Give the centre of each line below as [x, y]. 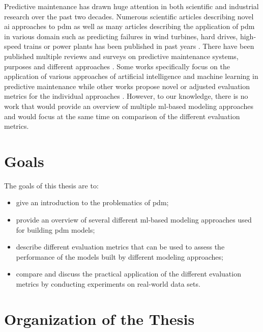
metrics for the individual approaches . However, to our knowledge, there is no [126, 96]
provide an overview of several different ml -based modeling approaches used [134, 220]
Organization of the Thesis [99, 319]
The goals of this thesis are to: [51, 185]
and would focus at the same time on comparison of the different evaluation [122, 116]
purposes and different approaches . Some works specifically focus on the [117, 66]
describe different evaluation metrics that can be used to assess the [120, 247]
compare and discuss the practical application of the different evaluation [128, 274]
